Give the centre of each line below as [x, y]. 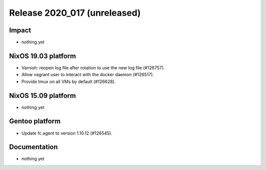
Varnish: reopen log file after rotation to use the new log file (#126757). [93, 68]
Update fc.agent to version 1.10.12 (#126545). [67, 133]
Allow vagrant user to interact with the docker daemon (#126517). [88, 75]
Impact [20, 30]
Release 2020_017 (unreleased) [75, 13]
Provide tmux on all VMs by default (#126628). [68, 82]
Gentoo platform [35, 121]
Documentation [33, 147]
